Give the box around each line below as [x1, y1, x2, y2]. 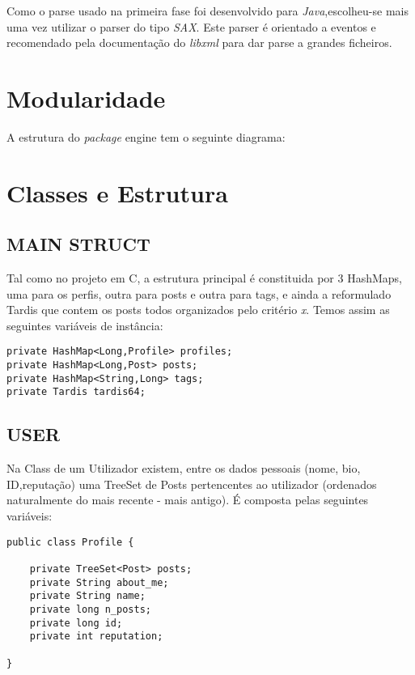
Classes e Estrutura [6, 176, 228, 209]
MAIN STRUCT [6, 231, 150, 257]
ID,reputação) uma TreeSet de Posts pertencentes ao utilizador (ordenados [6, 475, 377, 492]
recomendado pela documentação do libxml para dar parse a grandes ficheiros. [6, 34, 392, 51]
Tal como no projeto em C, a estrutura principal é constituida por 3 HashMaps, [6, 270, 402, 287]
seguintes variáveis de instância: [6, 316, 163, 333]
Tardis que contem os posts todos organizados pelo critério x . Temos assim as [6, 301, 390, 318]
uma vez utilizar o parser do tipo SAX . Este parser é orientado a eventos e [6, 18, 376, 35]
